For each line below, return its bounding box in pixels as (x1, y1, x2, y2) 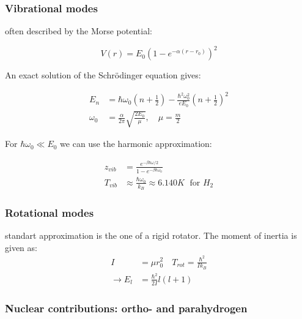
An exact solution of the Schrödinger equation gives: (5, 69, 201, 81)
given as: (5, 241, 37, 253)
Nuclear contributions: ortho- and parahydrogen (5, 300, 248, 315)
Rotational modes (5, 205, 94, 220)
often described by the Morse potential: (5, 24, 152, 37)
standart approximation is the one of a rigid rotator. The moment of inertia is (5, 229, 297, 242)
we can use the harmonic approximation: (60, 137, 212, 150)
